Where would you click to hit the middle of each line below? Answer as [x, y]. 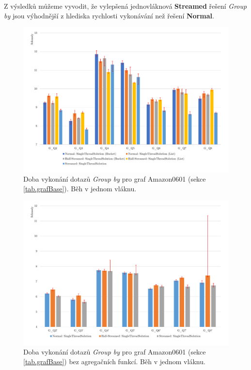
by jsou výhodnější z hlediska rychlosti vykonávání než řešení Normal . [109, 15]
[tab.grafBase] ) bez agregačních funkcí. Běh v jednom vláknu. [114, 361]
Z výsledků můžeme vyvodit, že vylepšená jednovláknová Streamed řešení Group [125, 6]
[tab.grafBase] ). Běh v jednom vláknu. [80, 188]
